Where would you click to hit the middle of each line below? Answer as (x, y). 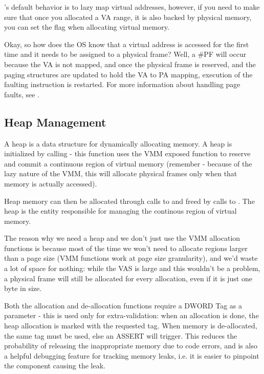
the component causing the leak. (55, 366)
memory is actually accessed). (51, 183)
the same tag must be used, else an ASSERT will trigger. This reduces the (121, 335)
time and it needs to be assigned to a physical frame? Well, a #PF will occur (125, 54)
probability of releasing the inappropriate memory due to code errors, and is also (131, 346)
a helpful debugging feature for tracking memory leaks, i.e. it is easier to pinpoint (132, 355)
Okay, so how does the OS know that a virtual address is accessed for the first (127, 44)
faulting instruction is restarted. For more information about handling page (122, 84)
